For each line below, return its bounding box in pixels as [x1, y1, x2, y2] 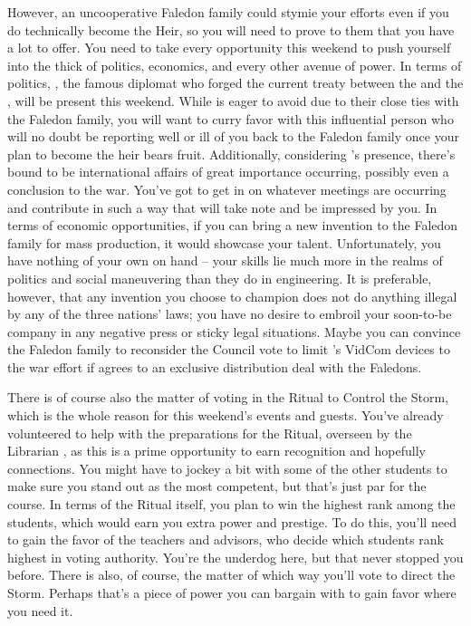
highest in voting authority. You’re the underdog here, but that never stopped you [7, 547, 464, 566]
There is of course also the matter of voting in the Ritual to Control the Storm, [7, 388, 449, 407]
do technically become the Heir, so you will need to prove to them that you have [7, 20, 455, 39]
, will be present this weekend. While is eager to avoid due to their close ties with [7, 91, 459, 110]
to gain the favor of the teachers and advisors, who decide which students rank [7, 530, 444, 549]
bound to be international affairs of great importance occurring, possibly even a [7, 162, 449, 181]
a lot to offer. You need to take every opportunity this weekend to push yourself [7, 38, 451, 57]
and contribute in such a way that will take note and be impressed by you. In [7, 197, 437, 217]
